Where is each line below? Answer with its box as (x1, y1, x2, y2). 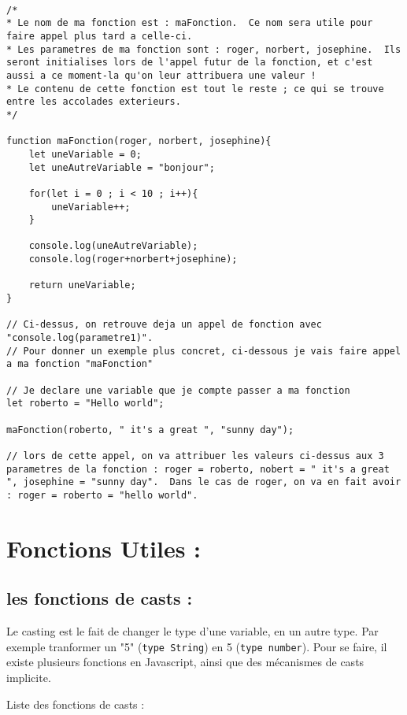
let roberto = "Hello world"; (6, 398, 165, 409)
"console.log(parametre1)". (6, 332, 154, 344)
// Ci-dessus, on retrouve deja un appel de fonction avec (6, 319, 322, 331)
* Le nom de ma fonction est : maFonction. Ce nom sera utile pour (6, 17, 373, 29)
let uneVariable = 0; (28, 148, 142, 160)
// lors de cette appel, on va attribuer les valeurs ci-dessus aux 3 (6, 450, 384, 461)
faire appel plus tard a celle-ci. (6, 30, 193, 42)
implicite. (6, 669, 51, 686)
